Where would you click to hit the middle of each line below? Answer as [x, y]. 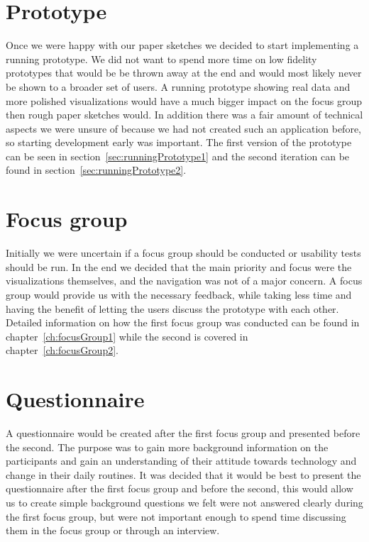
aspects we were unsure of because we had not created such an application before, [183, 128]
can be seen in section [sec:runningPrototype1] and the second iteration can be [178, 156]
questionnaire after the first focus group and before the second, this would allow [180, 488]
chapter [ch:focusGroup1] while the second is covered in [127, 336]
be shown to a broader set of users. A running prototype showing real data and [178, 86]
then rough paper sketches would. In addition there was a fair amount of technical [184, 115]
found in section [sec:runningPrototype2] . [96, 170]
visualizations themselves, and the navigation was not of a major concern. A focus [184, 281]
